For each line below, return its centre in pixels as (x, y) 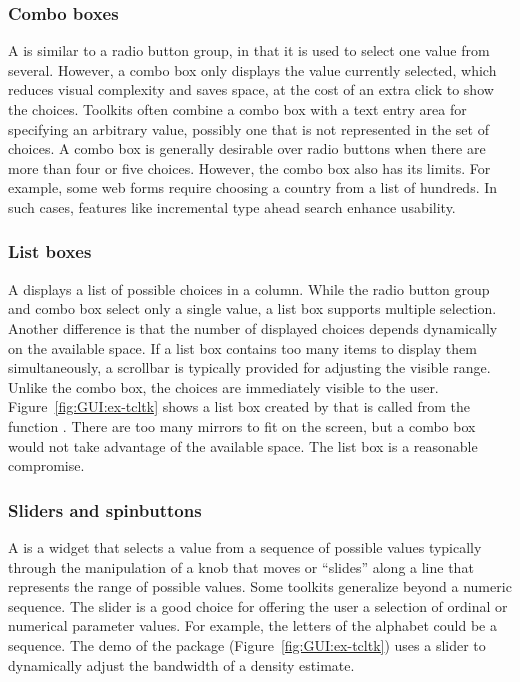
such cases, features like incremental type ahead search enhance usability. (232, 206)
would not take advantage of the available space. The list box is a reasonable (243, 445)
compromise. (46, 465)
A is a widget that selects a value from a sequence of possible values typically (245, 546)
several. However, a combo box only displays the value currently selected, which (252, 69)
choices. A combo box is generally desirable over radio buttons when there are (247, 148)
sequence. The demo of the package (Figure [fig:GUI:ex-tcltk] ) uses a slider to (247, 644)
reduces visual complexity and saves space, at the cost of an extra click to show (251, 89)
